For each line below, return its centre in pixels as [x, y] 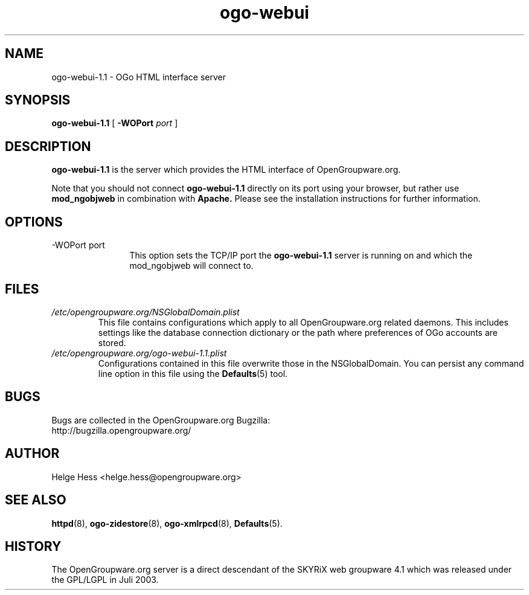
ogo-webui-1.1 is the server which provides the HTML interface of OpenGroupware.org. [226, 170]
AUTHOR [32, 454]
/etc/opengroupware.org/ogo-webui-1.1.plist [139, 353]
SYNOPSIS [38, 100]
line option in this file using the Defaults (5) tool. [193, 373]
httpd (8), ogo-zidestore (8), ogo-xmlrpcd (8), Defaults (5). [167, 523]
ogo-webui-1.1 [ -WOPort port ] [115, 123]
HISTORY [33, 546]
